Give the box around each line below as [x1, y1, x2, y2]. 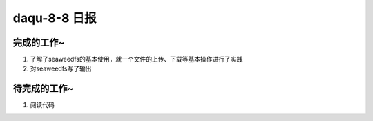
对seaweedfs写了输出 [30, 64, 92, 73]
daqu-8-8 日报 [12, 10, 97, 26]
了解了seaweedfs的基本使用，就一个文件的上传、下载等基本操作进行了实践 [30, 55, 243, 64]
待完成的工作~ [12, 83, 74, 95]
